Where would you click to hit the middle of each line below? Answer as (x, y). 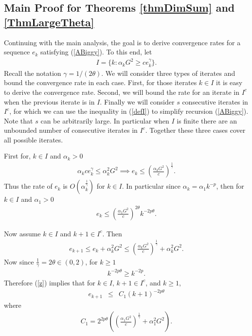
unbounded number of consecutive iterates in (71, 130)
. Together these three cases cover (195, 130)
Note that (18, 120)
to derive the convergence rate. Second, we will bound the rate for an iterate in (122, 92)
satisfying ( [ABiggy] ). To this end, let (96, 52)
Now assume (22, 233)
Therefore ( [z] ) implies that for (50, 282)
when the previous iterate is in (49, 101)
